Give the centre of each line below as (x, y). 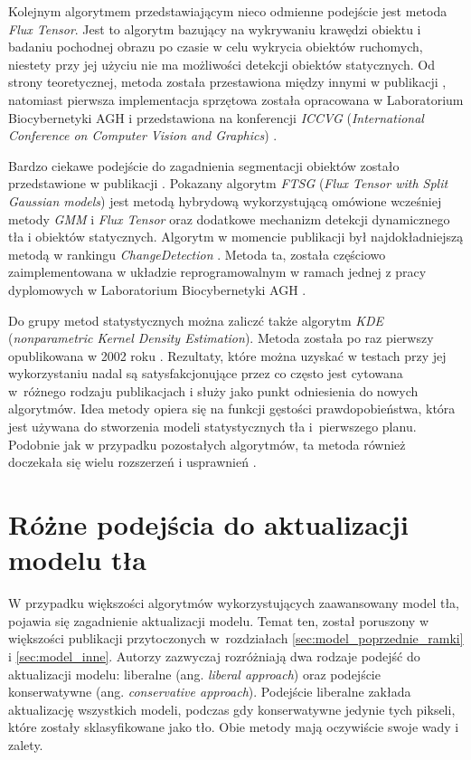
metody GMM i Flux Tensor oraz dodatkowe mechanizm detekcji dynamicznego (229, 218)
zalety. (26, 744)
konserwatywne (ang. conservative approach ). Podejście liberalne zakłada (210, 692)
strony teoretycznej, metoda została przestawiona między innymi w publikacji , (227, 82)
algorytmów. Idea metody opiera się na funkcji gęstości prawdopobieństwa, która (232, 408)
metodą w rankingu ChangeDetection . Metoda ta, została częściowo (197, 254)
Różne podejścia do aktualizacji (208, 524)
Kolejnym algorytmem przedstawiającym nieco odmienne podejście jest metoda (228, 11)
